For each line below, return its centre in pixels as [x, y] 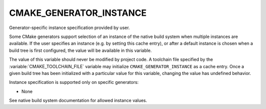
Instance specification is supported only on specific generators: [74, 82]
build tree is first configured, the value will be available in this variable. [81, 50]
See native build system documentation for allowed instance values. [78, 101]
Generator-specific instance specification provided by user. [69, 28]
